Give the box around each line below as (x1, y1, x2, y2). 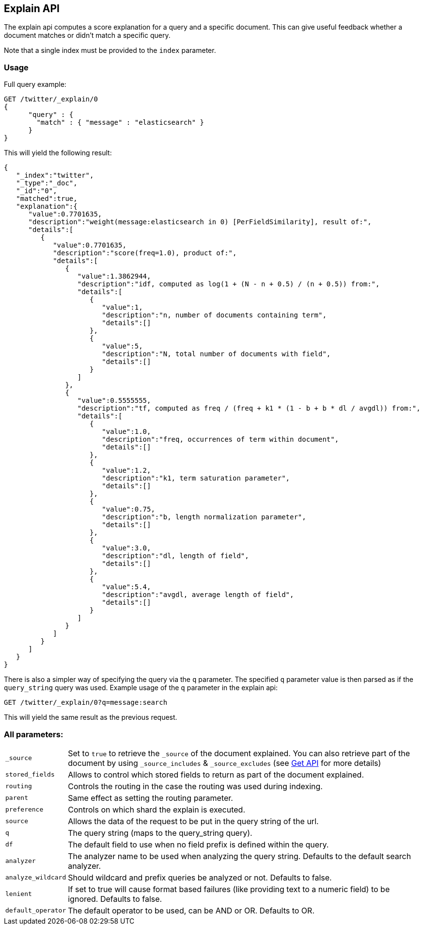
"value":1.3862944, (77, 272, 151, 281)
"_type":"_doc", (16, 179, 78, 187)
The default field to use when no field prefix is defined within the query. (68, 839, 329, 849)
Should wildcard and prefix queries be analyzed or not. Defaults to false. (68, 872, 332, 882)
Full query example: (4, 80, 66, 89)
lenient (5, 890, 32, 898)
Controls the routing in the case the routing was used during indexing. (68, 781, 323, 791)
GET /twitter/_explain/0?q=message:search (4, 698, 168, 707)
